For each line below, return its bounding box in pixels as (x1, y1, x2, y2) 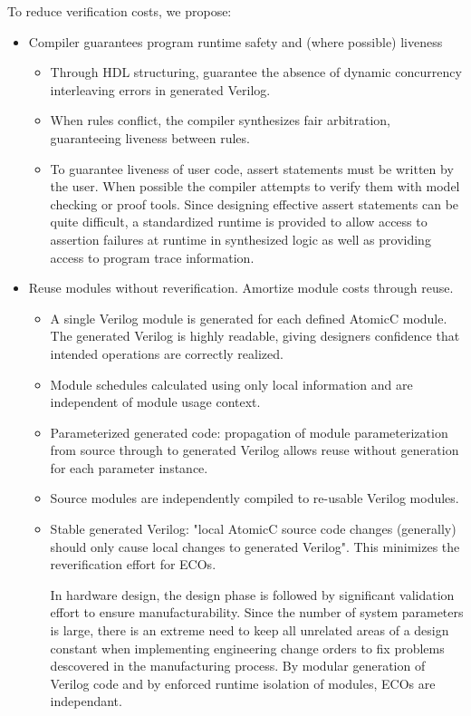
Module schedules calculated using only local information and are (50, 374, 413, 393)
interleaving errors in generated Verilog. (50, 80, 271, 99)
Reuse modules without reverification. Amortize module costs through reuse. (28, 278, 454, 297)
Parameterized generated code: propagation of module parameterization (50, 422, 448, 441)
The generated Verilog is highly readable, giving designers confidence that (50, 326, 460, 345)
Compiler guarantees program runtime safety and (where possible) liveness (28, 32, 443, 51)
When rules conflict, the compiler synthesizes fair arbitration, (50, 111, 391, 130)
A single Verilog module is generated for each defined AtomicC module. (50, 308, 447, 327)
